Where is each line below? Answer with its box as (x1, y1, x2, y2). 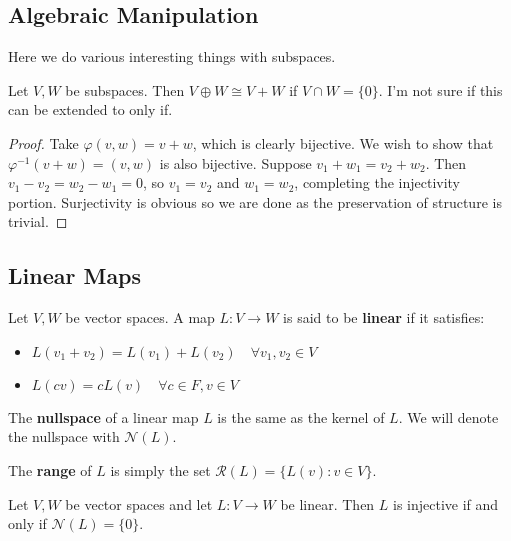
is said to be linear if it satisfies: (283, 307, 485, 328)
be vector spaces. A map (65, 307, 215, 328)
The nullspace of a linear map (8, 406, 199, 427)
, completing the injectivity (294, 172, 461, 193)
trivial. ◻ (8, 211, 68, 232)
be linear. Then (280, 493, 375, 514)
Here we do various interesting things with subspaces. (8, 46, 336, 67)
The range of (8, 459, 92, 480)
